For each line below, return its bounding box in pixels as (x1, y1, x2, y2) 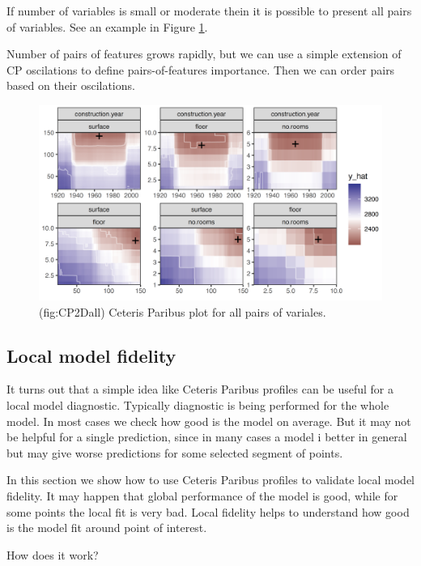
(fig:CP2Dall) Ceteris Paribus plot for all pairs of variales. (39, 303, 326, 320)
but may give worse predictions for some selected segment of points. (6, 444, 343, 461)
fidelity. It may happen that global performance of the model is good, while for (6, 487, 398, 504)
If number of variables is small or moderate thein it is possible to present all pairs (6, 2, 412, 19)
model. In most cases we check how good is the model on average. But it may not (6, 412, 411, 429)
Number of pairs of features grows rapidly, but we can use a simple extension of (6, 45, 402, 62)
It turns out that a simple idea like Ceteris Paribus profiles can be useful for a (6, 381, 394, 398)
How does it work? (6, 546, 99, 563)
